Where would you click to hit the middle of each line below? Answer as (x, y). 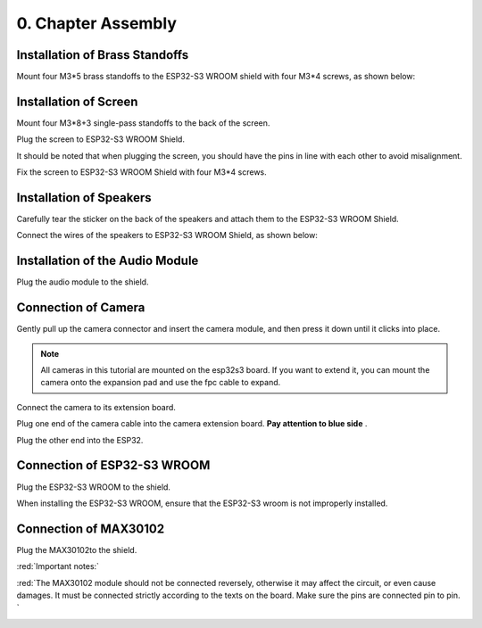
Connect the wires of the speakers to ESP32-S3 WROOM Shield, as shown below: (167, 235)
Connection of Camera (81, 308)
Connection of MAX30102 (91, 529)
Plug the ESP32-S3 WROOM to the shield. (94, 487)
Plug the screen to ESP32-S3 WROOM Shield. (100, 139)
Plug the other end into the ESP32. (80, 440)
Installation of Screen (77, 101)
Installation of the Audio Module (108, 261)
